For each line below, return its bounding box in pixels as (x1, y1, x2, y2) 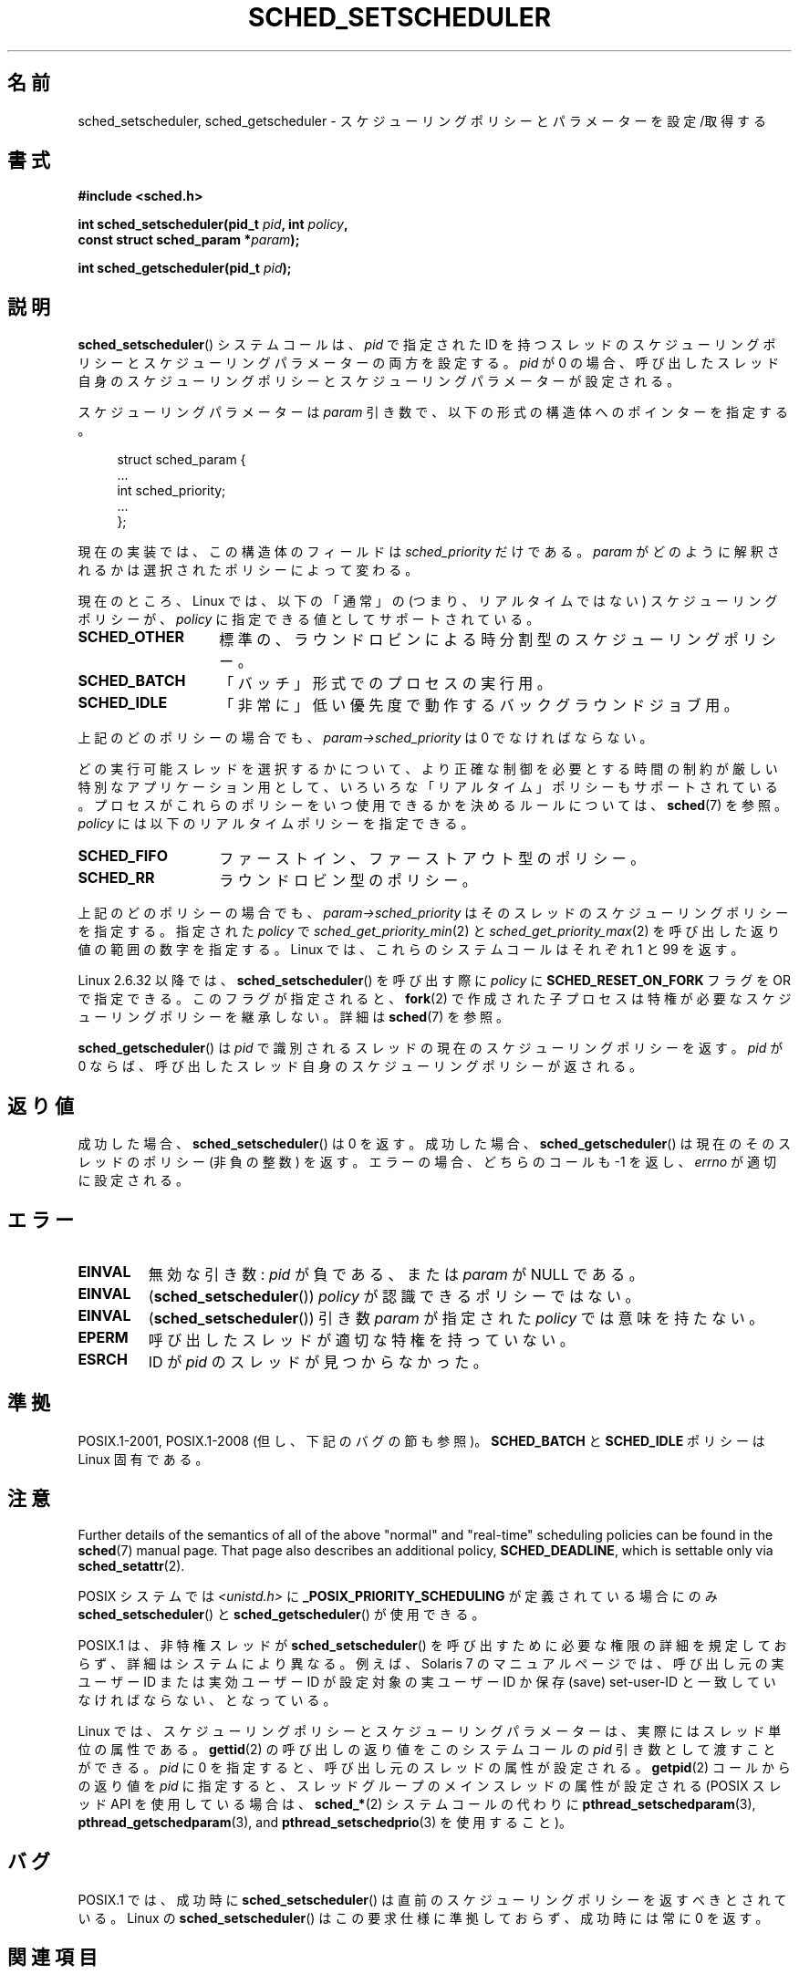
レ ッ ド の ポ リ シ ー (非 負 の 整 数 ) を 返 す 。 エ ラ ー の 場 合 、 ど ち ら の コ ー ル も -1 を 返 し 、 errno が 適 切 (78, 1154, 776, 1170)
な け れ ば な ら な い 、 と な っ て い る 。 (78, 1691, 337, 1708)
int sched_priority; (117, 483, 226, 499)
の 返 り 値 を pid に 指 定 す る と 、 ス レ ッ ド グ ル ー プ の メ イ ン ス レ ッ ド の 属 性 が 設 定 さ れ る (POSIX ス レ (78, 1777, 782, 1793)
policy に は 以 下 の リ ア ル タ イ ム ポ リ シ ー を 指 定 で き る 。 (78, 816, 474, 832)
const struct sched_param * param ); (78, 232, 300, 248)
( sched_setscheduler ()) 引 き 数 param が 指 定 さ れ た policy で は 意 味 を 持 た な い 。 (148, 1308, 764, 1327)
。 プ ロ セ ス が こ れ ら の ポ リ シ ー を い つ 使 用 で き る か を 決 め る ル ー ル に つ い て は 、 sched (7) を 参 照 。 (78, 797, 787, 814)
